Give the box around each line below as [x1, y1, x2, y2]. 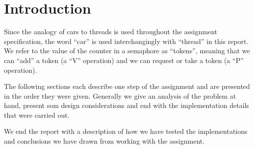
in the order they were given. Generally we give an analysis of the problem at [4, 90, 236, 101]
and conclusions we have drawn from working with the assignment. [4, 136, 205, 146]
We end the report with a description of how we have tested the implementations [4, 126, 248, 136]
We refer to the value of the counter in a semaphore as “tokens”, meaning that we [4, 45, 250, 56]
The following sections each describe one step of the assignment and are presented [4, 81, 250, 91]
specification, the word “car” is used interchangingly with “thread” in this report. [4, 36, 249, 46]
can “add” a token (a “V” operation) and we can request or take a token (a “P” [4, 55, 244, 65]
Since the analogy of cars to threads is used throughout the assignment [4, 26, 217, 37]
